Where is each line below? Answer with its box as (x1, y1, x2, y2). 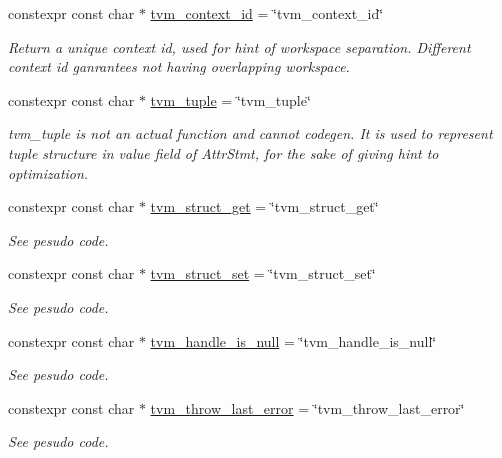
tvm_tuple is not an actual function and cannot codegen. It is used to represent (8, 123, 493, 144)
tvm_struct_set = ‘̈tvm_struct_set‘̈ (150, 263, 376, 284)
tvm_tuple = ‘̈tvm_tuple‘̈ (150, 89, 311, 110)
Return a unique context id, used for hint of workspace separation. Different (8, 36, 471, 57)
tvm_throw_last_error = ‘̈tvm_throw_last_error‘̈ (150, 397, 465, 418)
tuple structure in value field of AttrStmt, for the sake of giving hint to (8, 142, 439, 163)
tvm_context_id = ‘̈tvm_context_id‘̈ (150, 3, 384, 23)
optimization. (8, 162, 89, 183)
